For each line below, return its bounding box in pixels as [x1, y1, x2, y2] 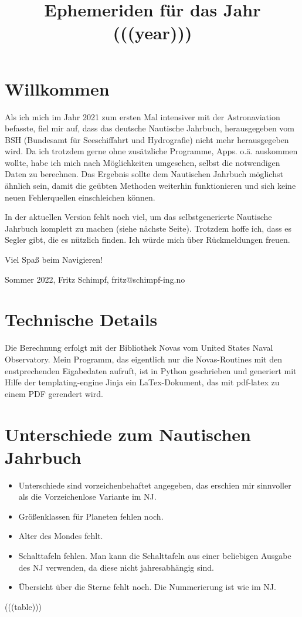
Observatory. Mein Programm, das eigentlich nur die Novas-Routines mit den [5, 352, 283, 365]
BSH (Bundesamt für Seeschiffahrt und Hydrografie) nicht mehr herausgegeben [5, 133, 289, 145]
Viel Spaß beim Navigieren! [5, 253, 103, 266]
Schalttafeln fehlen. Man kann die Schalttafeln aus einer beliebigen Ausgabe [18, 550, 291, 561]
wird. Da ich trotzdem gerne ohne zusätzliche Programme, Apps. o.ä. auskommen [5, 145, 298, 157]
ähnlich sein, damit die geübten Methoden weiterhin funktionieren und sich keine [5, 179, 296, 192]
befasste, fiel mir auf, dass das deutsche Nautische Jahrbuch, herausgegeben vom [5, 122, 295, 134]
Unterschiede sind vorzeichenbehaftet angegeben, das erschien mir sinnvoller [18, 479, 291, 491]
